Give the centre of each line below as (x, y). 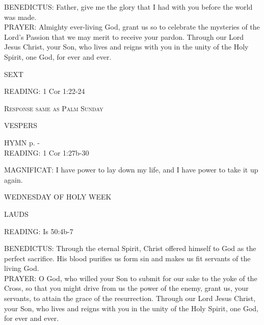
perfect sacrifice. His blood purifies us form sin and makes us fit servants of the (127, 258)
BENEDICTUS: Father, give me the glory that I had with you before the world (128, 7)
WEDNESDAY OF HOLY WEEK (58, 197)
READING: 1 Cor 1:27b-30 (47, 152)
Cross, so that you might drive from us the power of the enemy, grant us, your (126, 288)
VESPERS (21, 125)
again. (14, 179)
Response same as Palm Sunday (54, 108)
